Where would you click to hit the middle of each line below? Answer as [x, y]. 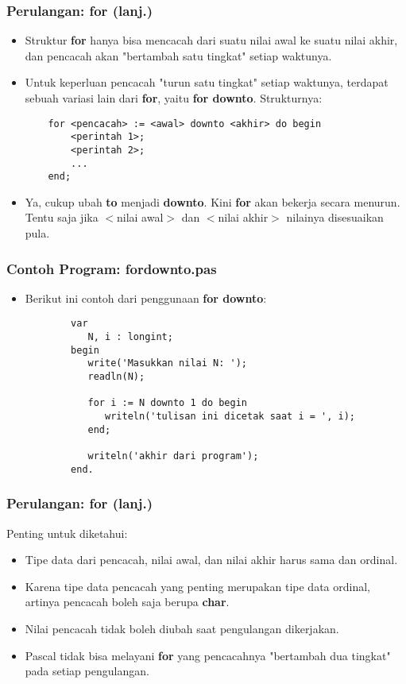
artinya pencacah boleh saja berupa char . [127, 602]
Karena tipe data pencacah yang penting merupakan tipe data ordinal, [197, 586]
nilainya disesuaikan [335, 217]
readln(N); [116, 377]
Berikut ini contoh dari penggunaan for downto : [146, 298]
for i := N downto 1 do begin [167, 403]
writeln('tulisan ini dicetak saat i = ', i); [230, 417]
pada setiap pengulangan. [87, 671]
